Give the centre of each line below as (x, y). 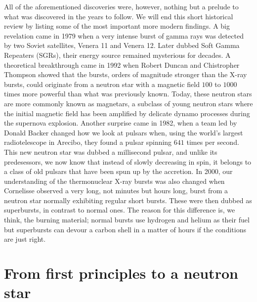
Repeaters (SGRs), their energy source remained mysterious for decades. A (117, 55)
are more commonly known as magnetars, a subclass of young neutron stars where (128, 103)
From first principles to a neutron (121, 273)
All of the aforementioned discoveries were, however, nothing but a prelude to (121, 6)
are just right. (25, 239)
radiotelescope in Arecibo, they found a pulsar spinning (88, 142)
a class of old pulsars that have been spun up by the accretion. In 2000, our (118, 171)
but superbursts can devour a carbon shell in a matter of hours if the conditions (125, 229)
